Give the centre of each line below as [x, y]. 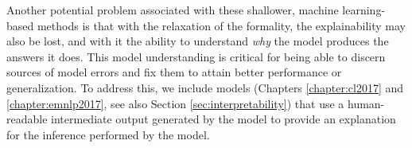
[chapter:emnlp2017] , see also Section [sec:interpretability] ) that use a [175, 103]
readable [27, 119]
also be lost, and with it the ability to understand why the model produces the [198, 41]
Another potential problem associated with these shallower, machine [173, 10]
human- [366, 103]
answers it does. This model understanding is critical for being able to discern [196, 56]
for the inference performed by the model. [108, 134]
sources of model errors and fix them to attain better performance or [174, 72]
